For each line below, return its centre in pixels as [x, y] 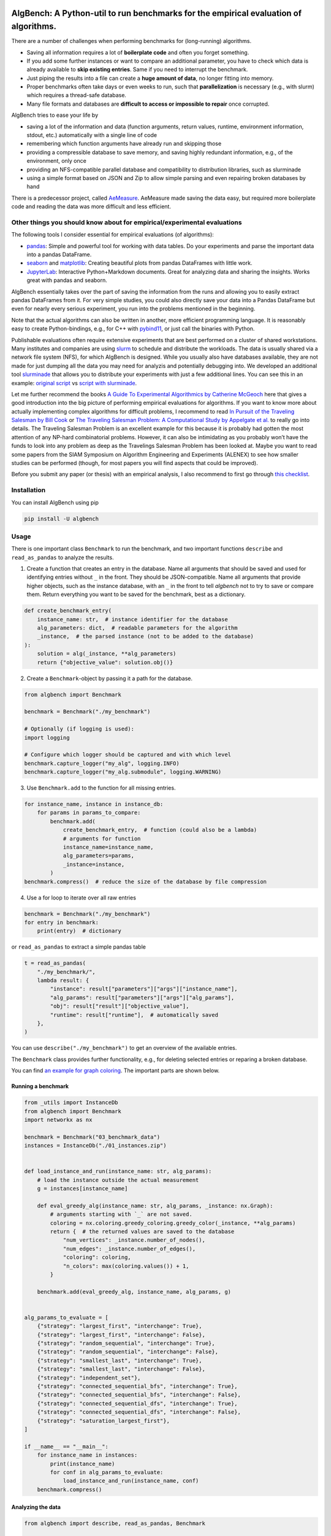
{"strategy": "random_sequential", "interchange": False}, [128, 1352]
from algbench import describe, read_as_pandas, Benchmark [115, 1523]
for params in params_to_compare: [89, 813]
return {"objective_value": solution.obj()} [105, 662]
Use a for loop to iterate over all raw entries [81, 898]
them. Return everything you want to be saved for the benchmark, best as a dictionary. [136, 594]
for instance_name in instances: [87, 1455]
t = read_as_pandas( [55, 963]
